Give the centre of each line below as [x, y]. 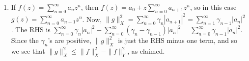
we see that [28, 51]
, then [90, 7]
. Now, [92, 19]
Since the [25, 40]
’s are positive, [69, 40]
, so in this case [213, 7]
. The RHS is [31, 30]
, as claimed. [146, 51]
